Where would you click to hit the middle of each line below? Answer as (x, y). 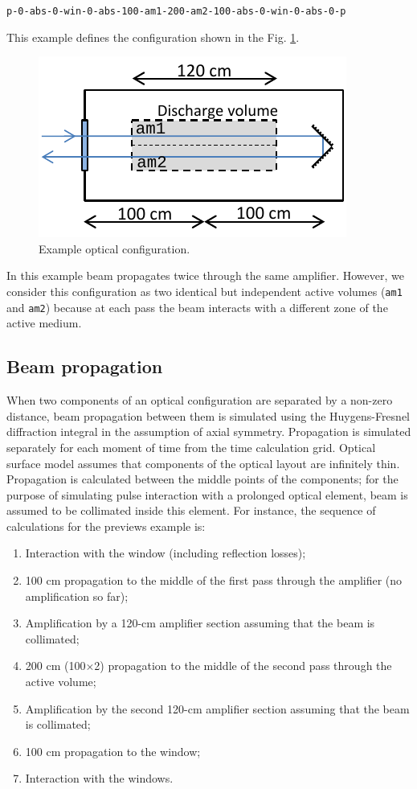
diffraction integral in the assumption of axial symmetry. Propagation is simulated (209, 431)
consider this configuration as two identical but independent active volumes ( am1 (204, 292)
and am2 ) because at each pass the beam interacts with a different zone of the (197, 307)
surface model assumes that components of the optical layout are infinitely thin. (203, 463)
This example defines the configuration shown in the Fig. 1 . (153, 37)
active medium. (44, 323)
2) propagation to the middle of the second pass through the (243, 666)
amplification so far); (77, 596)
